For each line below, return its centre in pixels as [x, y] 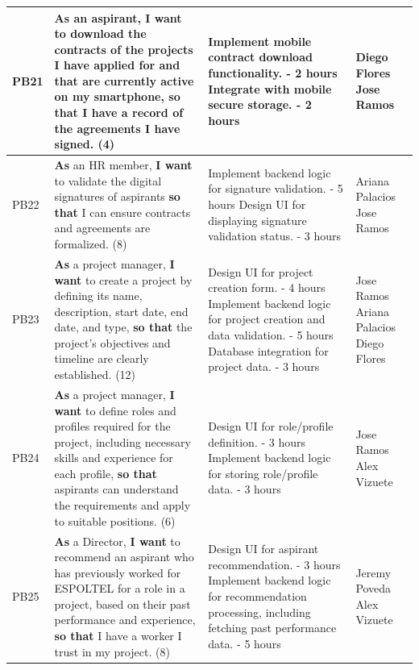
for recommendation [257, 596]
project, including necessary [122, 441]
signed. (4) [85, 144]
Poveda [373, 588]
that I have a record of [119, 112]
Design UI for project [261, 271]
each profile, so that [106, 473]
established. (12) [95, 375]
